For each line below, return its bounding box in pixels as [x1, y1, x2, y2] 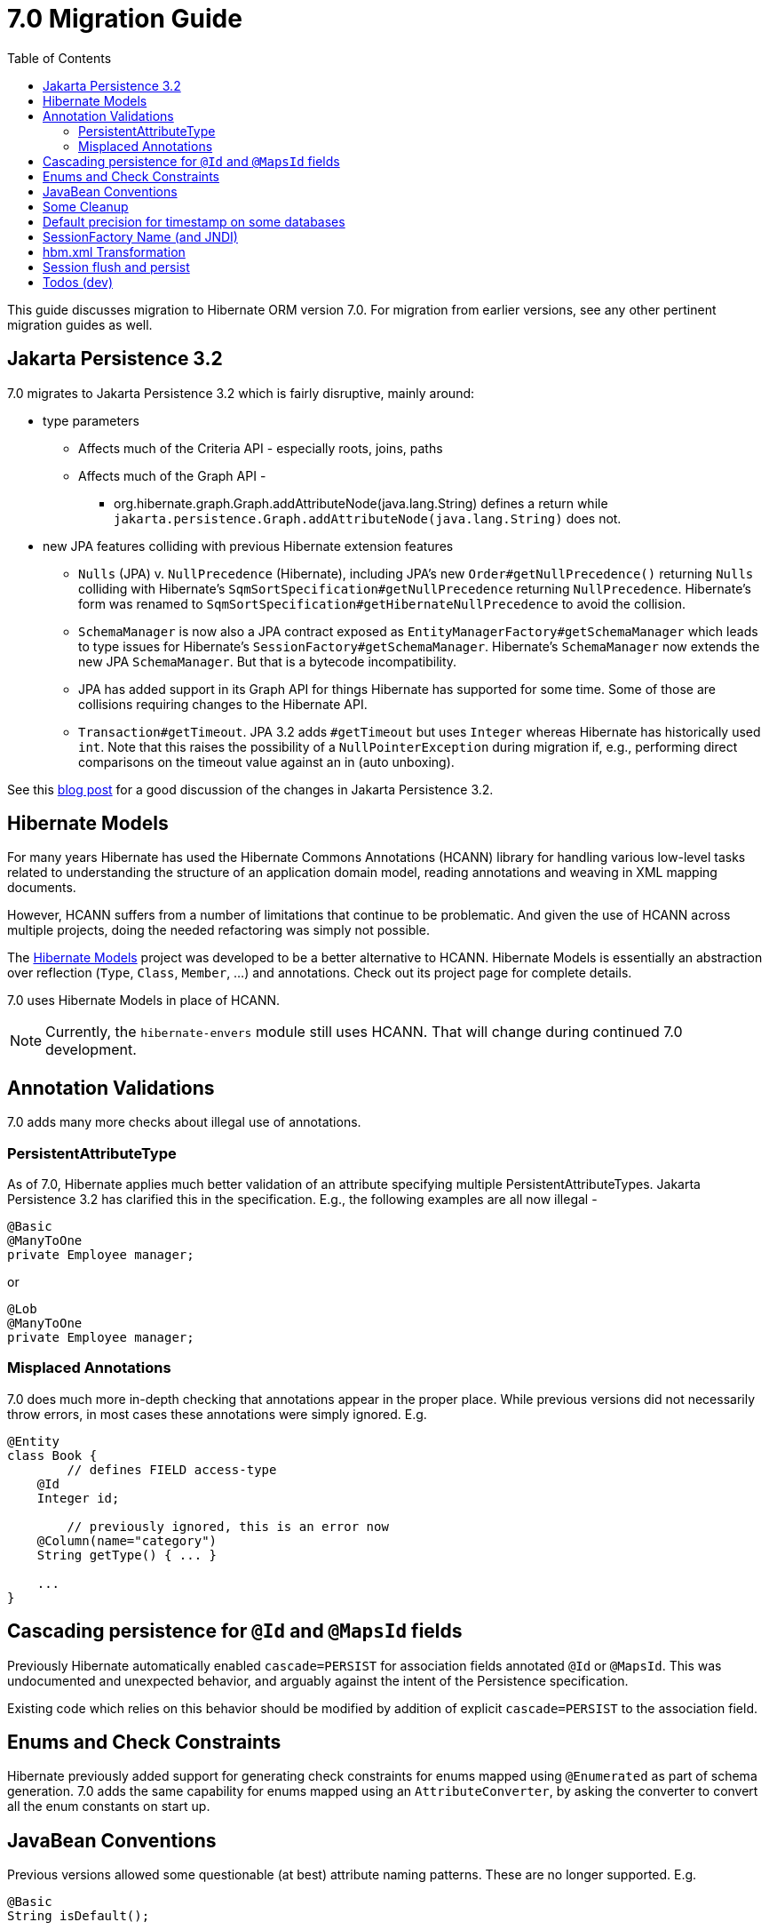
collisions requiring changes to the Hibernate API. [78, 696, 368, 712]
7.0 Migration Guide [7, 4, 242, 34]
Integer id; [36, 1490, 120, 1505]
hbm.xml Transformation [43, 243, 186, 259]
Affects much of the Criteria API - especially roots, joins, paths [78, 440, 443, 456]
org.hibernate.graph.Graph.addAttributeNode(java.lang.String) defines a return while [114, 495, 608, 511]
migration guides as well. [7, 316, 153, 332]
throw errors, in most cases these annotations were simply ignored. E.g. [7, 1406, 427, 1422]
